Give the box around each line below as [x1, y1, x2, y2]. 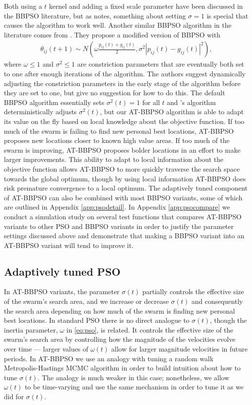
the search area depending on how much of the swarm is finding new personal [4, 305, 235, 316]
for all [142, 97, 160, 107]
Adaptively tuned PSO [4, 264, 121, 279]
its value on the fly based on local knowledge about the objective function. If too [4, 116, 245, 126]
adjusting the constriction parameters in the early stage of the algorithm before [4, 78, 241, 88]
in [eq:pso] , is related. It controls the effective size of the [66, 324, 234, 335]
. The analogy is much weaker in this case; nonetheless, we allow [37, 372, 230, 382]
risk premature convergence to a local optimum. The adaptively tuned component [4, 183, 248, 193]
